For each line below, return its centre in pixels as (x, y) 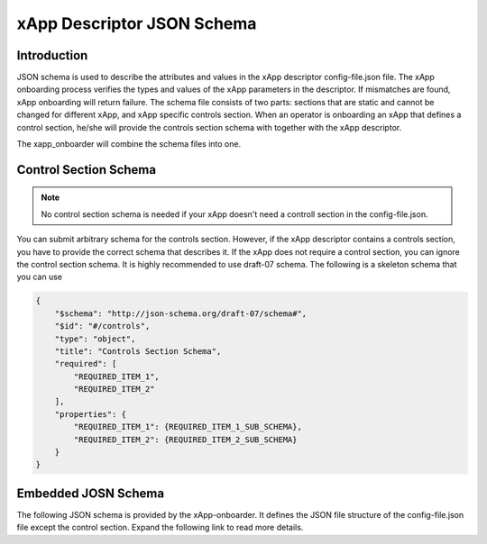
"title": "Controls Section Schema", (138, 351)
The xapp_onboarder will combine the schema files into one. (129, 144)
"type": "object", (95, 339)
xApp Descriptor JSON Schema (137, 23)
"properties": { (90, 414)
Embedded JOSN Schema (91, 493)
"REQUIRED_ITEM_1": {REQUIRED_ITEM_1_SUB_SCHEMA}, (188, 427)
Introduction (52, 55)
